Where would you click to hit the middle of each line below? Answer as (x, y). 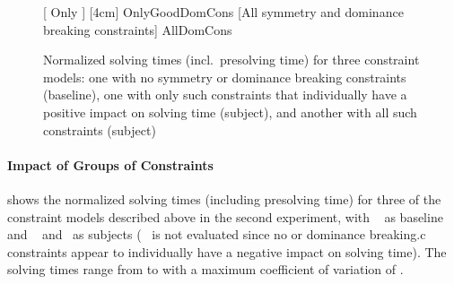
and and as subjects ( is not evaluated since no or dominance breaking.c (217, 234)
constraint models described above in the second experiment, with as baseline (225, 216)
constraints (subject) (100, 129)
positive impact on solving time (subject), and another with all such (230, 112)
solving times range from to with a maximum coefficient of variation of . (205, 269)
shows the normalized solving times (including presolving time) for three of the (224, 198)
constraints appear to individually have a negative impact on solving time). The (227, 251)
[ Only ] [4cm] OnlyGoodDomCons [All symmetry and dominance (223, 12)
